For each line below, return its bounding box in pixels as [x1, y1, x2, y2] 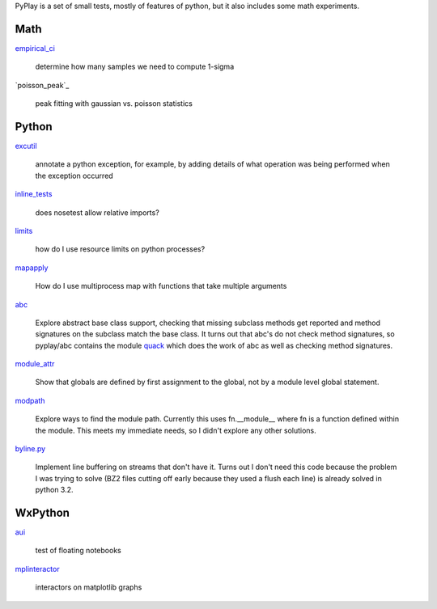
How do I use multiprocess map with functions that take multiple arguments [35, 281, 287, 291]
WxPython [15, 506, 70, 519]
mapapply [15, 263, 49, 273]
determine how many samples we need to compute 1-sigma [35, 61, 235, 72]
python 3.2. [35, 485, 74, 495]
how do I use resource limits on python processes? [35, 244, 206, 254]
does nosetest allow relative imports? [35, 207, 159, 218]
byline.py [15, 444, 46, 454]
